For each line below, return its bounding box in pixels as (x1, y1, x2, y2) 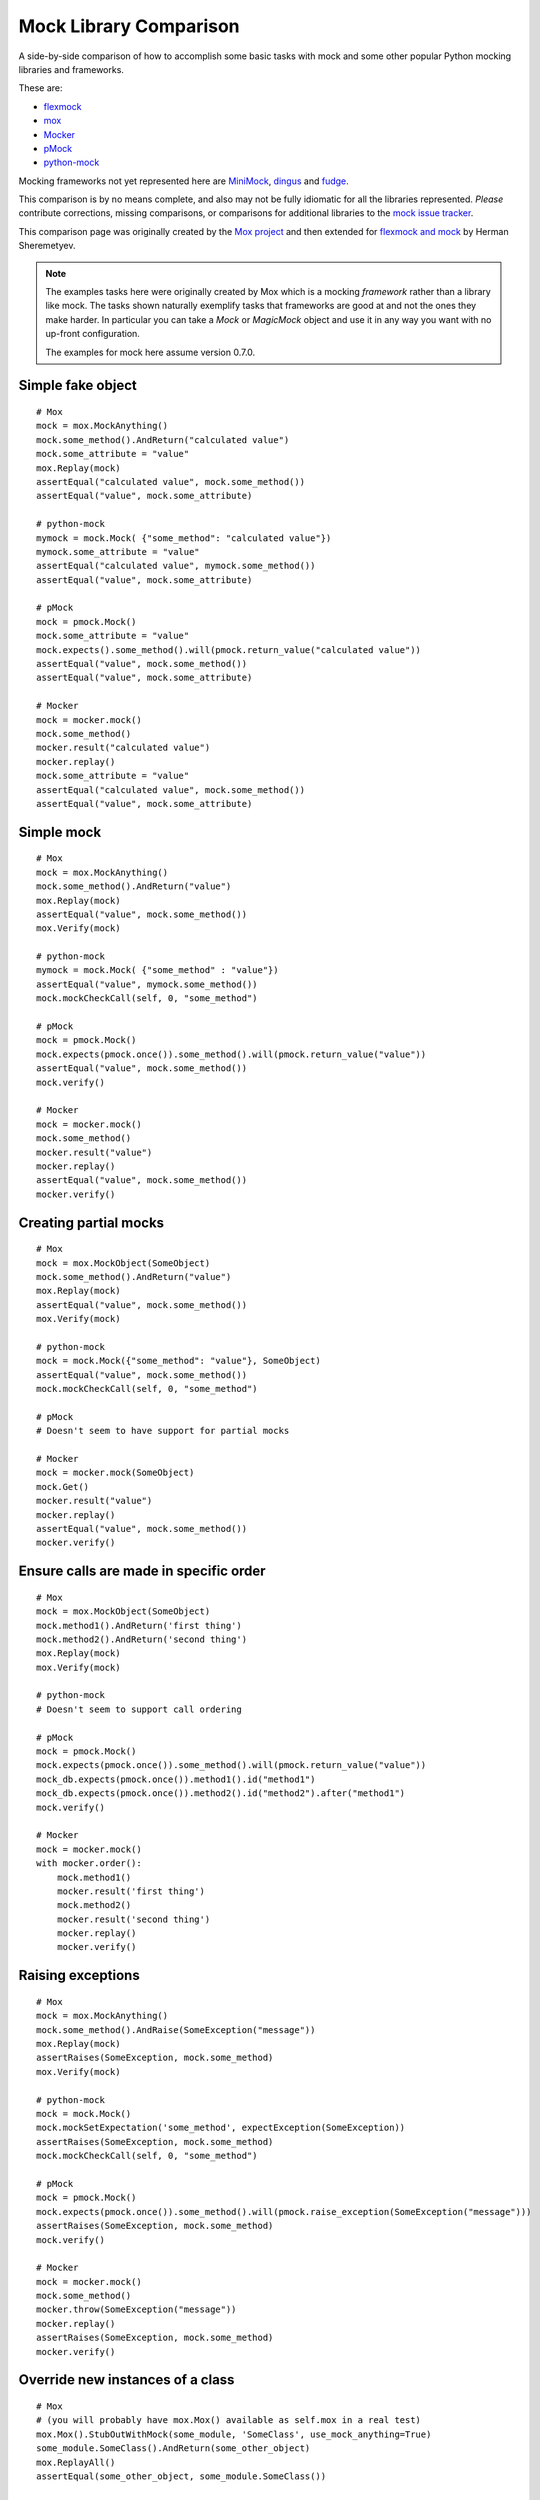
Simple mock (18, 823, 102, 840)
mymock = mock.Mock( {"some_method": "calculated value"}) (36, 532, 332, 544)
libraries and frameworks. (18, 63, 125, 75)
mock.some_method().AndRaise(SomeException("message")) (36, 2024, 316, 2035)
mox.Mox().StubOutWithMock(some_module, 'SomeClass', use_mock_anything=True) (36, 2428, 432, 2440)
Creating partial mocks (18, 1214, 165, 1231)
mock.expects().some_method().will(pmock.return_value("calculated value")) (36, 644, 422, 655)
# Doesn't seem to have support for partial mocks (36, 1425, 290, 1437)
